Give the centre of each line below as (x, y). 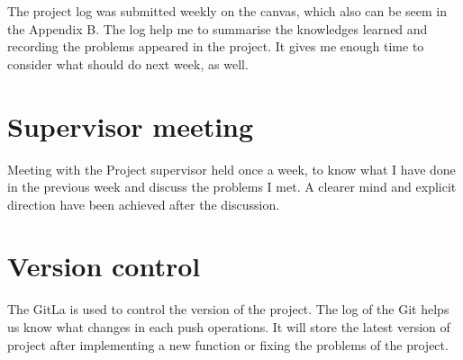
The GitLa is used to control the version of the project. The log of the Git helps (228, 309)
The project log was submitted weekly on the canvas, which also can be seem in (227, 11)
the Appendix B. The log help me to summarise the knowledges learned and (218, 28)
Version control (104, 266)
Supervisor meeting (131, 126)
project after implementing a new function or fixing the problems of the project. (228, 344)
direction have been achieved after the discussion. (144, 204)
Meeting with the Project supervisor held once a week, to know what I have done (231, 169)
